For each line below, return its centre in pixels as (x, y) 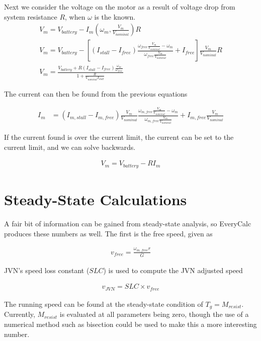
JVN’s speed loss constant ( (47, 270)
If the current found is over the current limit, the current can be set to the (119, 137)
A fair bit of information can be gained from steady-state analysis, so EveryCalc (128, 224)
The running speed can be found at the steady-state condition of (104, 304)
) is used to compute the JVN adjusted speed (173, 270)
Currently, (20, 314)
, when (75, 16)
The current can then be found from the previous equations (96, 93)
